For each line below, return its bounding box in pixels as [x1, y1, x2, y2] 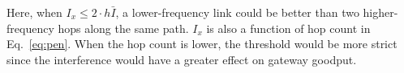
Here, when [6, 4, 62, 20]
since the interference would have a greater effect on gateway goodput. [6, 51, 357, 67]
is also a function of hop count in [206, 19, 371, 36]
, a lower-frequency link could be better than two [115, 4, 359, 20]
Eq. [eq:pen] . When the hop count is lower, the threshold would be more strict [6, 35, 398, 52]
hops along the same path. [58, 19, 189, 36]
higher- [363, 4, 398, 20]
